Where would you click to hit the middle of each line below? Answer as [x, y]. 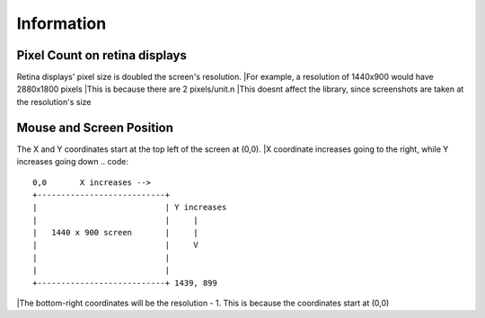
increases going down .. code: [73, 162]
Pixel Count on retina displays [102, 55]
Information [62, 23]
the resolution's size [54, 102]
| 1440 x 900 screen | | [116, 233]
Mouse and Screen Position [95, 127]
